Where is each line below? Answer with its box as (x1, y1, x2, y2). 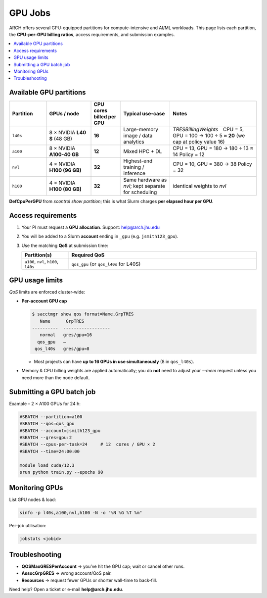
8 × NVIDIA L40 (49, 129, 87, 136)
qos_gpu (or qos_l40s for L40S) (71, 260, 141, 267)
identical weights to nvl (173, 183, 226, 190)
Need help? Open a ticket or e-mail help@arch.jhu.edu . (9, 587, 124, 593)
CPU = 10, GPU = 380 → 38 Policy (173, 161, 252, 168)
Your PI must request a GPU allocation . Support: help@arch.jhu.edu (21, 224, 160, 230)
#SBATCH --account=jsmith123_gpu (19, 428, 101, 433)
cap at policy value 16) (173, 139, 225, 146)
